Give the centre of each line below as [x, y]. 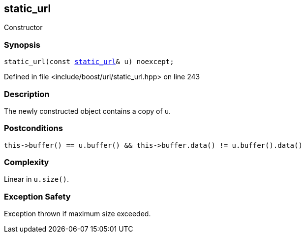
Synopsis [22, 45]
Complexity [27, 162]
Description [27, 94]
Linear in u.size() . [37, 179]
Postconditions [33, 128]
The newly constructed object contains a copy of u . [88, 111]
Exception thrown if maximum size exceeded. [77, 214]
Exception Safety [37, 196]
